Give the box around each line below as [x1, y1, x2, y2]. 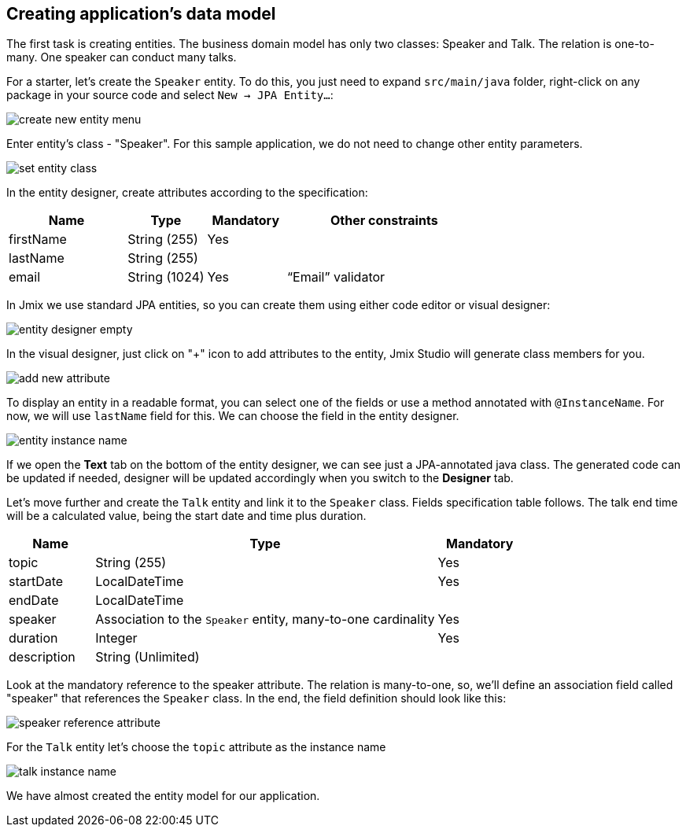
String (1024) [127, 269, 205, 286]
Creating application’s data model [6, 4, 276, 24]
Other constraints [330, 212, 438, 229]
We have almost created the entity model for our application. [6, 789, 320, 803]
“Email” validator [287, 269, 385, 286]
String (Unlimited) [95, 649, 200, 665]
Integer [95, 630, 138, 647]
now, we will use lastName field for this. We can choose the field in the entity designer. [6, 409, 459, 423]
